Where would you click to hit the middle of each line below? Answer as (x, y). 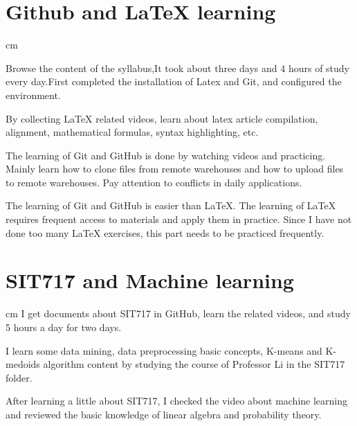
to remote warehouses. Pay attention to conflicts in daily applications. (154, 182)
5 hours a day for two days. (64, 327)
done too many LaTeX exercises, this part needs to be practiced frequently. (165, 232)
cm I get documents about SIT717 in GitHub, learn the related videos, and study (178, 313)
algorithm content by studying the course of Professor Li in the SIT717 (194, 364)
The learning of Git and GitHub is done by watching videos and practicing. (166, 155)
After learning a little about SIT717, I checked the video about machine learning (177, 401)
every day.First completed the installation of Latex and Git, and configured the (174, 81)
